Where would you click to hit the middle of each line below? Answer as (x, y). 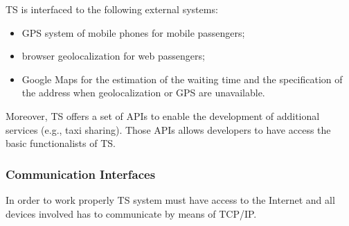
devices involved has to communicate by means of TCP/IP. (131, 213)
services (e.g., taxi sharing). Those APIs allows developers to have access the (168, 129)
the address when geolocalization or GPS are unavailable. (143, 93)
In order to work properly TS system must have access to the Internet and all (170, 199)
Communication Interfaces (81, 174)
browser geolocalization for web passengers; (113, 56)
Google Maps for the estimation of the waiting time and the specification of (182, 79)
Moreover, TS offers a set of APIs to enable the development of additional (163, 115)
